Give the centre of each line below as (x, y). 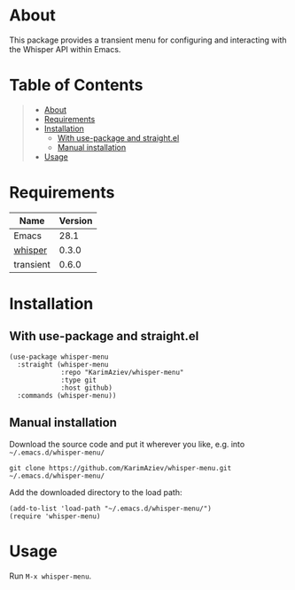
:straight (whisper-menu (63, 364)
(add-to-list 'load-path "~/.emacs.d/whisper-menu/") (111, 508)
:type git (79, 380)
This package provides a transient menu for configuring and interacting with (148, 40)
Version (76, 221)
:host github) (87, 388)
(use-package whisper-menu (59, 357)
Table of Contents (76, 85)
